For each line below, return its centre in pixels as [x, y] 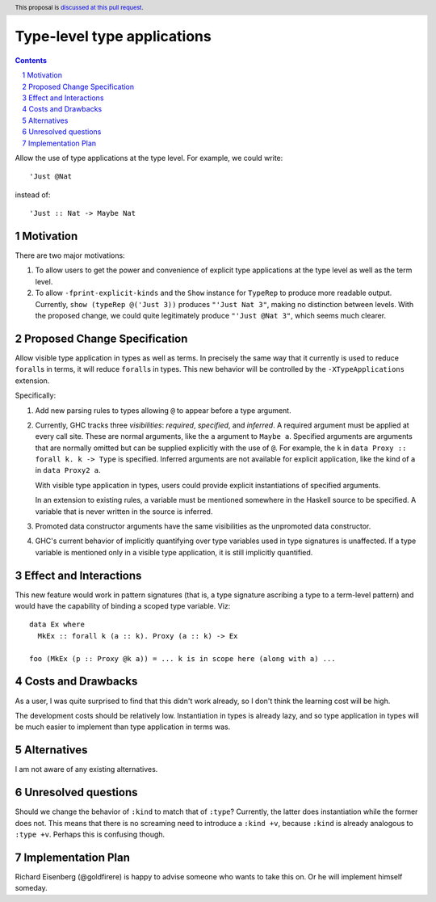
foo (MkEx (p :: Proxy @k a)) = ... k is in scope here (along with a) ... [182, 658]
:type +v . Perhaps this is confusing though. [90, 834]
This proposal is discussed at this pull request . [80, 7]
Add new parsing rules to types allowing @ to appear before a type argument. [163, 410]
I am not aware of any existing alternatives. [86, 769]
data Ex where [57, 625]
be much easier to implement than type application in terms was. [123, 727]
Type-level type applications [113, 37]
